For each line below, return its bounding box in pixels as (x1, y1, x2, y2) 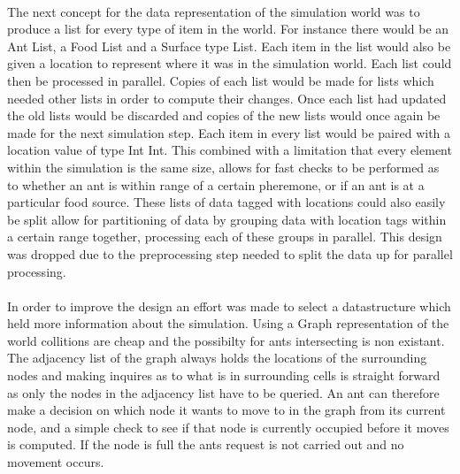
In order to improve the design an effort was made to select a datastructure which (7, 296, 451, 315)
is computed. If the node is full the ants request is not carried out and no (7, 435, 404, 454)
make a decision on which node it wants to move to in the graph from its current (7, 401, 446, 419)
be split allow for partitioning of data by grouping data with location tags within (7, 210, 447, 228)
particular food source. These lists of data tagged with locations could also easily (7, 193, 446, 211)
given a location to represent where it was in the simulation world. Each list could (7, 54, 452, 73)
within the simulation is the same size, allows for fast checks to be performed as (7, 157, 440, 176)
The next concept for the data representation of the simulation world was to (7, 2, 420, 20)
